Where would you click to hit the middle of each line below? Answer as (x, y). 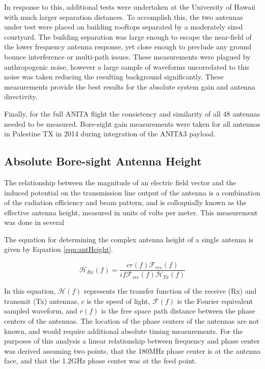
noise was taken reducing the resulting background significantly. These (114, 77)
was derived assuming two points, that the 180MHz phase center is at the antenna (132, 350)
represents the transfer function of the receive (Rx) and (170, 291)
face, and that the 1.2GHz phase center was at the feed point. (100, 361)
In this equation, (30, 291)
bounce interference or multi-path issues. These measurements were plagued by (127, 56)
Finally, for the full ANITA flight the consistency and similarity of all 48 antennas (132, 113)
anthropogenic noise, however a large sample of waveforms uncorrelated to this (127, 66)
